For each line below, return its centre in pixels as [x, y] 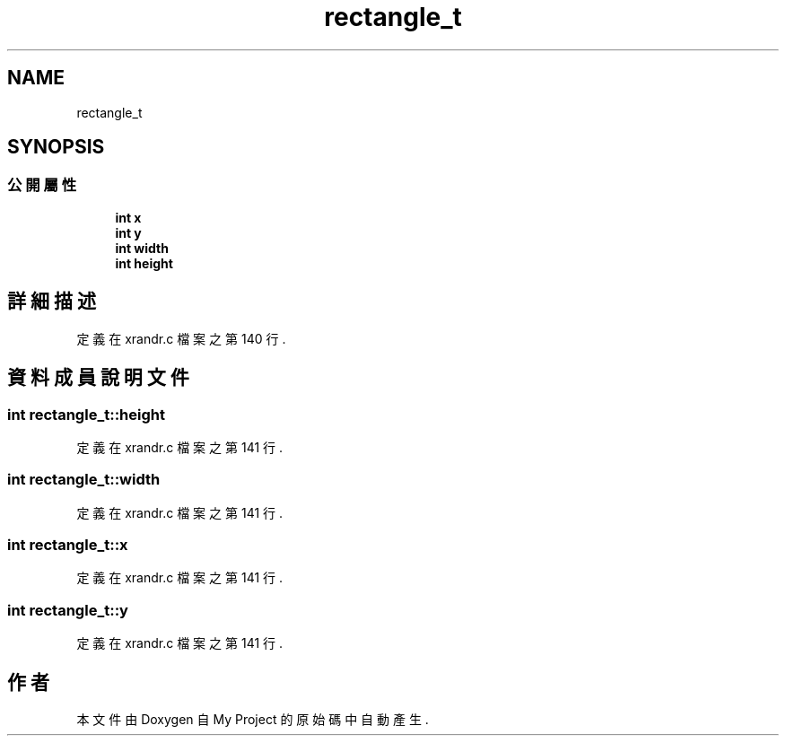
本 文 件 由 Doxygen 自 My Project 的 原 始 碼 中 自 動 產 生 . [253, 719]
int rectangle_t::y [68, 610]
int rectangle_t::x [68, 545]
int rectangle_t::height [86, 414]
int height [144, 263]
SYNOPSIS [56, 147]
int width [142, 248]
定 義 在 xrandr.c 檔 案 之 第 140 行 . [181, 338]
